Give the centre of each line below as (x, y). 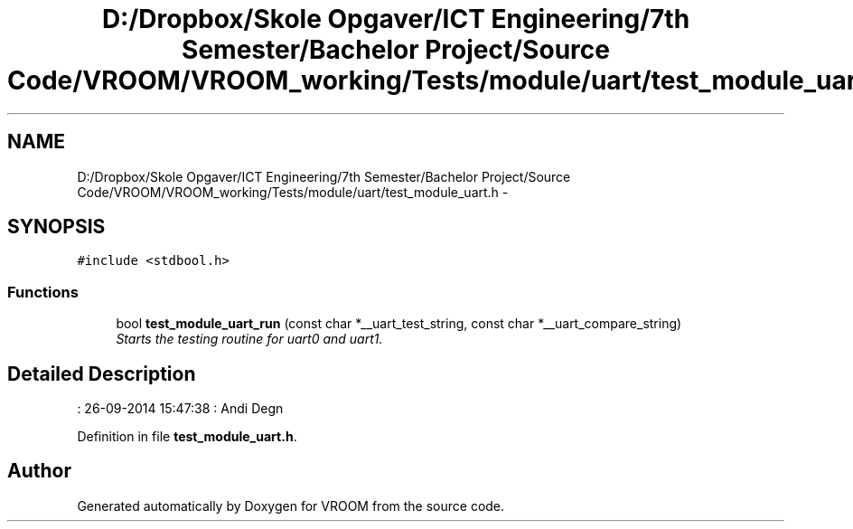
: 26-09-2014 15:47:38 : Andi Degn (180, 409)
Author (39, 471)
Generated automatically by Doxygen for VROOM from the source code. (291, 505)
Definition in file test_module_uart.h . (187, 437)
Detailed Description (102, 373)
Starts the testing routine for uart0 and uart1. (249, 339)
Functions (43, 292)
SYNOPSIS (56, 227)
